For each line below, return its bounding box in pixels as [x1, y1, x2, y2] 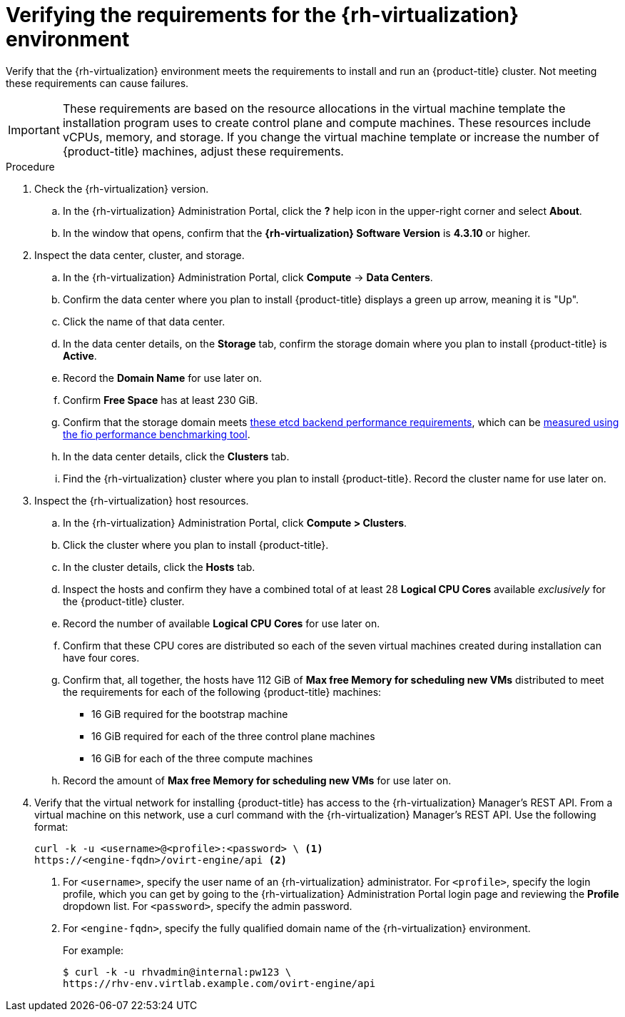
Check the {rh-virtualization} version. [34, 182, 209, 195]
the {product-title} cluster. [63, 594, 185, 607]
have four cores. [63, 651, 140, 664]
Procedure [6, 160, 55, 173]
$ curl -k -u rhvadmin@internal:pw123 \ [63, 966, 292, 978]
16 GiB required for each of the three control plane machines [91, 729, 375, 742]
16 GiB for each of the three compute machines [91, 752, 313, 764]
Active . [63, 349, 97, 362]
